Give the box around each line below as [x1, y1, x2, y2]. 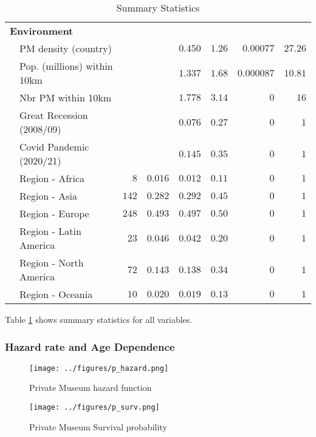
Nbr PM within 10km [19, 90, 111, 104]
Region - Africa [19, 171, 84, 185]
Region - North [19, 256, 84, 269]
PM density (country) [19, 41, 112, 55]
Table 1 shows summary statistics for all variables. [5, 313, 193, 325]
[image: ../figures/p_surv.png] [29, 403, 160, 412]
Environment [10, 24, 74, 38]
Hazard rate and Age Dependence [5, 339, 175, 354]
